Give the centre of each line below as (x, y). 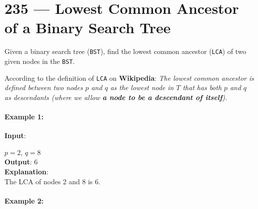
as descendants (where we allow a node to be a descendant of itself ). (116, 97)
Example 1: (24, 117)
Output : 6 (21, 162)
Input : (15, 135)
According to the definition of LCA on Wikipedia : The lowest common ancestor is (129, 78)
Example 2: (24, 200)
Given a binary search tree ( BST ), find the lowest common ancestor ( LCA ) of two (125, 51)
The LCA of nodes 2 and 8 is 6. (52, 181)
